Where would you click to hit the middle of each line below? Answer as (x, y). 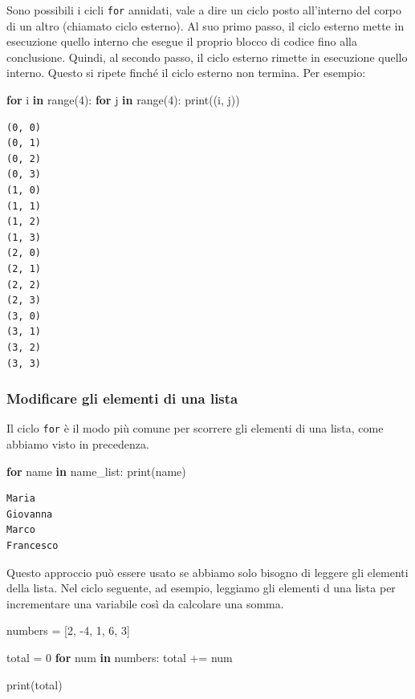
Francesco (33, 545)
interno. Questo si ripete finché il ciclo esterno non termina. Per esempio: (186, 73)
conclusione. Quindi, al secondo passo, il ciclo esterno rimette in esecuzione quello (207, 57)
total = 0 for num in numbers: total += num (120, 657)
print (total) (35, 684)
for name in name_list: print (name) (96, 471)
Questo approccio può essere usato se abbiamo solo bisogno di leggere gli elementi (207, 572)
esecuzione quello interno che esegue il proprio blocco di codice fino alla (182, 41)
